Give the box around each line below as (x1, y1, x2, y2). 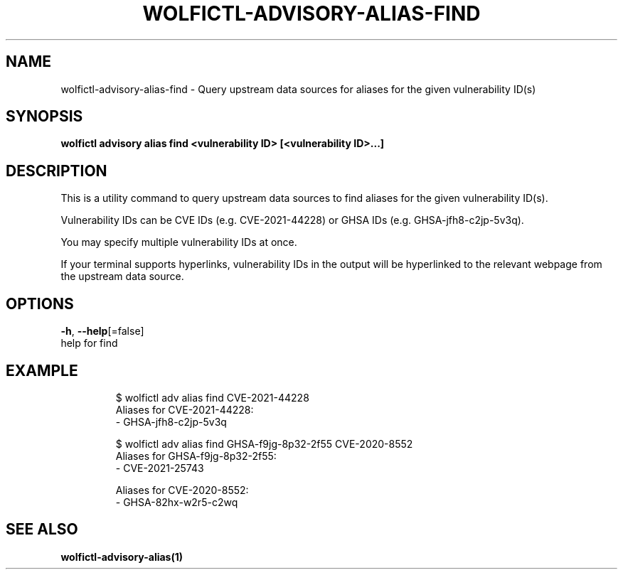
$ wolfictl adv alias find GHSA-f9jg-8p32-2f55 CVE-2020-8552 (115, 437, 413, 450)
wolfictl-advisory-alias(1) (60, 550, 183, 563)
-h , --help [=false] (60, 325, 144, 338)
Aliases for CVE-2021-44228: (115, 403, 254, 416)
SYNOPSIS (6, 107, 83, 126)
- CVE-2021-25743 (115, 461, 204, 474)
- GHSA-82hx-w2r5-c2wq (115, 495, 238, 508)
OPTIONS (6, 294, 74, 313)
